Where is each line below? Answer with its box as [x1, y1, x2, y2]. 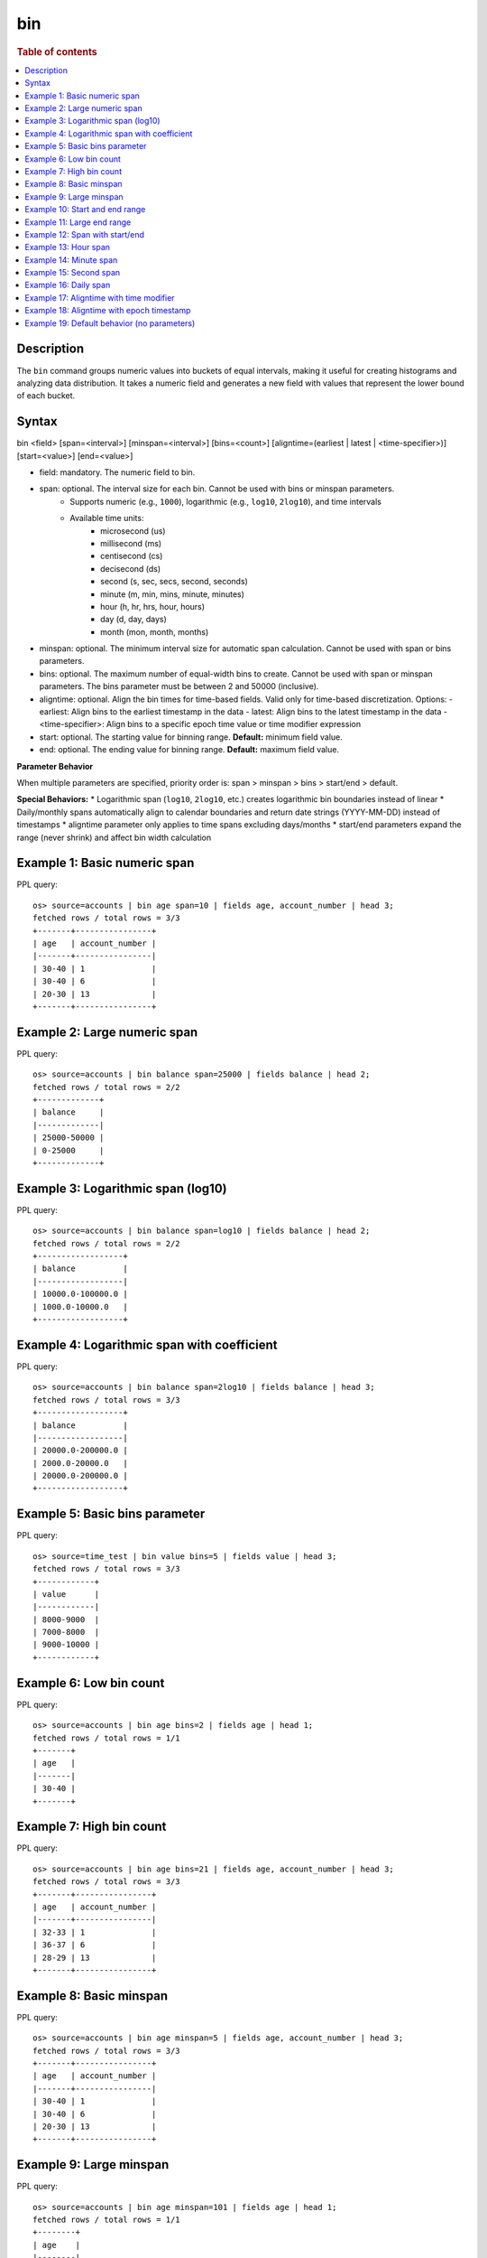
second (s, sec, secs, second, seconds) [100, 576, 248, 587]
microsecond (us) [100, 525, 166, 537]
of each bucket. [16, 390, 76, 401]
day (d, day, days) [100, 614, 167, 625]
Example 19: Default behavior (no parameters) [24, 317, 196, 329]
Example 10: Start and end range [24, 204, 146, 215]
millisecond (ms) [100, 537, 162, 548]
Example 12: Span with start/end [24, 229, 144, 239]
